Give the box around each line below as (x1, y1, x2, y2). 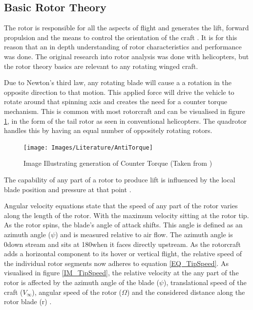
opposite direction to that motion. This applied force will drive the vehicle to (4, 87, 234, 97)
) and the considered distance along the (126, 287, 245, 297)
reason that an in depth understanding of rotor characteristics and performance (4, 42, 242, 52)
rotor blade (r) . (4, 296, 52, 307)
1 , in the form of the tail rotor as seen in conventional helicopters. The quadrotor (4, 115, 247, 126)
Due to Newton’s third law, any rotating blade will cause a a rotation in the (4, 77, 232, 88)
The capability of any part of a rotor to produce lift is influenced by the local (4, 174, 235, 184)
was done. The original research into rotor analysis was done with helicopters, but (4, 51, 249, 61)
